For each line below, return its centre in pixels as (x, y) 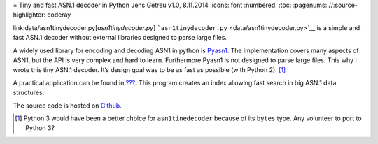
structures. (29, 93)
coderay (59, 15)
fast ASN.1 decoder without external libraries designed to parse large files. (120, 38)
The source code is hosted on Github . (67, 106)
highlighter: (29, 15)
